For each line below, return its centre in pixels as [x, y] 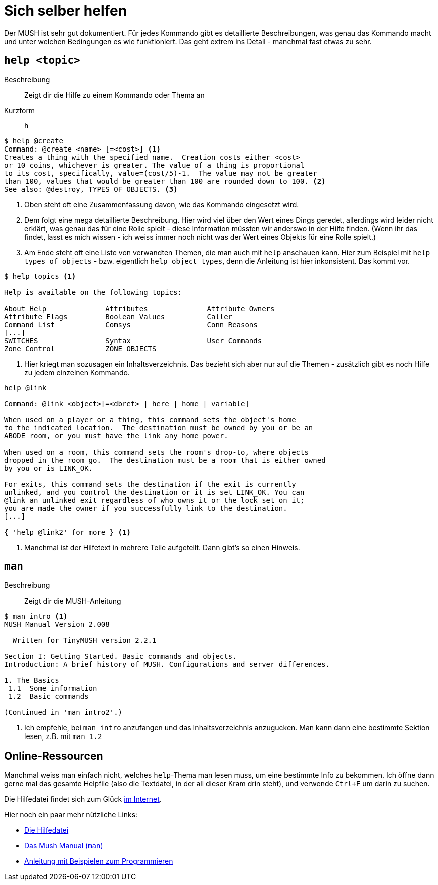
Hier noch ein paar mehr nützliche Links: [71, 815]
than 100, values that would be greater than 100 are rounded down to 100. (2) [165, 181]
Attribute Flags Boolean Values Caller [118, 316]
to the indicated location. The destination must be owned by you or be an [159, 428]
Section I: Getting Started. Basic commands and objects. [120, 656]
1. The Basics [32, 681]
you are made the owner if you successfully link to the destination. [146, 508]
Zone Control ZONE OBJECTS [80, 348]
